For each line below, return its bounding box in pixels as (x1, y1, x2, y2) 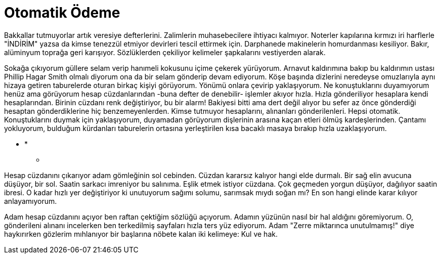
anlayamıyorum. (4, 196, 57, 205)
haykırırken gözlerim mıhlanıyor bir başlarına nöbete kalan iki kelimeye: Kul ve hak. (4, 229, 278, 238)
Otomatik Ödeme (4, 4, 120, 21)
